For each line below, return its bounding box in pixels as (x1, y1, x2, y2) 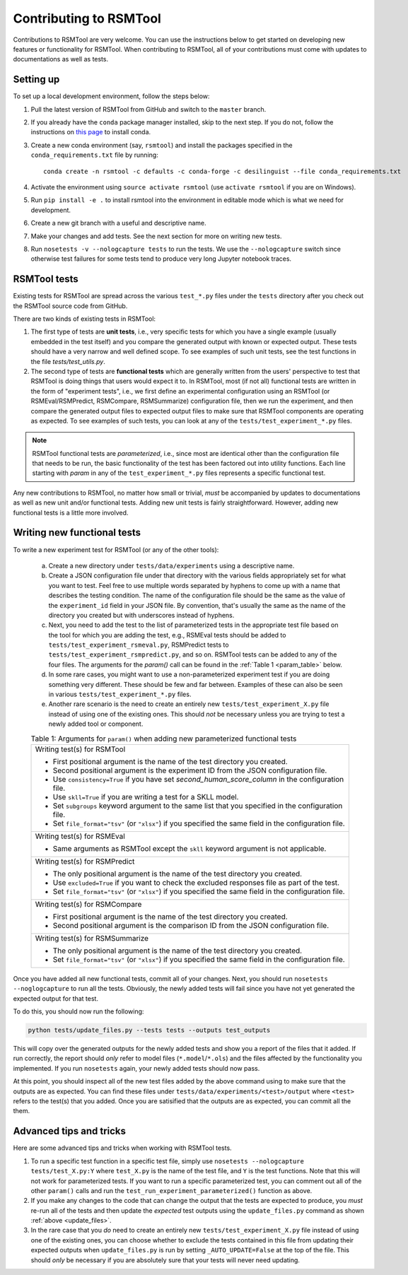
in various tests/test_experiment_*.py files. (48, 690, 192, 699)
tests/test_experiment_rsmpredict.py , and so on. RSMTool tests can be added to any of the (48, 650, 337, 659)
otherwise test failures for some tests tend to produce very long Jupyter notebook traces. (30, 254, 292, 263)
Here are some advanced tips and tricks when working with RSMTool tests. (13, 1144, 233, 1152)
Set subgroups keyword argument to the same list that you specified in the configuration (52, 801, 343, 811)
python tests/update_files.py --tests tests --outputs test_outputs (28, 1026, 271, 1035)
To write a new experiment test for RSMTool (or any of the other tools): (13, 545, 219, 554)
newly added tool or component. (48, 719, 144, 728)
